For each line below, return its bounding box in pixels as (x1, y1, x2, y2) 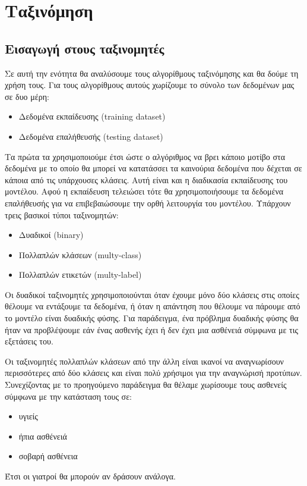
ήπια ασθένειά (18, 429, 67, 442)
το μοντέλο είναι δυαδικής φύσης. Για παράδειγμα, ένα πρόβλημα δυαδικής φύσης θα (5, 312, 299, 324)
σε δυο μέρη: (5, 90, 49, 102)
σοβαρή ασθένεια (18, 450, 78, 462)
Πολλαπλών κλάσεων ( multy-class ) (18, 248, 142, 261)
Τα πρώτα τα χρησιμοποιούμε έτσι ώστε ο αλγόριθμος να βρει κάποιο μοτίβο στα (5, 150, 286, 162)
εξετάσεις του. (5, 335, 53, 347)
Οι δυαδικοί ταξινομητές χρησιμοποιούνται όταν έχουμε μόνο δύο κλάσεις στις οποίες (5, 288, 299, 300)
